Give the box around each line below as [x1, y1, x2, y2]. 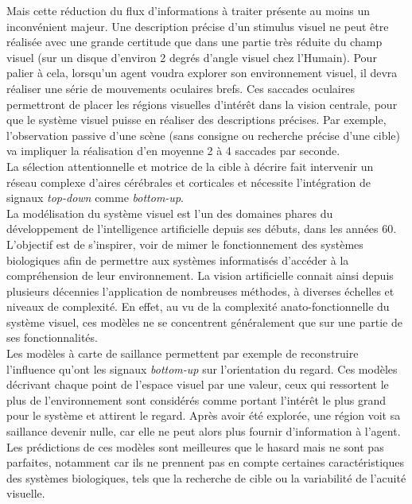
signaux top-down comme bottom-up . [6, 189, 184, 206]
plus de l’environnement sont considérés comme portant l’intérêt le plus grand [6, 391, 386, 408]
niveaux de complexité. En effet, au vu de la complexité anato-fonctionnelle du [6, 298, 390, 315]
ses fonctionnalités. [6, 329, 98, 346]
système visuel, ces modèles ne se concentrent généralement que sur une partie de [6, 313, 402, 330]
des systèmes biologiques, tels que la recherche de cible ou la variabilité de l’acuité [6, 469, 406, 486]
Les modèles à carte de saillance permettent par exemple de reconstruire [6, 345, 359, 362]
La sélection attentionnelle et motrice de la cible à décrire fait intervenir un [6, 157, 374, 174]
